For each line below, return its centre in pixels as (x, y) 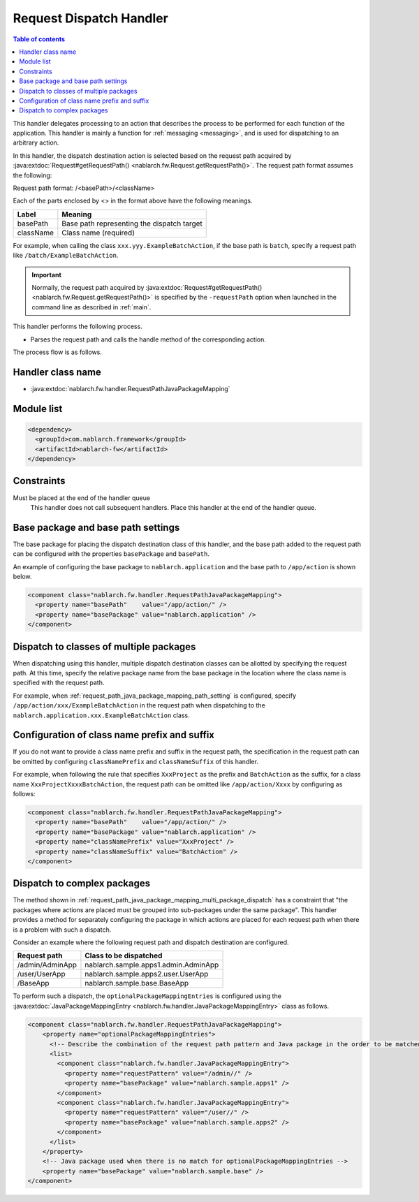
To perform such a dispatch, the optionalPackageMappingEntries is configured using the (147, 996)
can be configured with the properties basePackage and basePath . (111, 554)
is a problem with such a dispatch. (62, 930)
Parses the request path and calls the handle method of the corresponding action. (148, 339)
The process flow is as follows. (58, 352)
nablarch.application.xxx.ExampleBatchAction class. (101, 715)
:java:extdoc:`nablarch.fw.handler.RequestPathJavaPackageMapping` (130, 388)
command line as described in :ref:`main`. (91, 307)
